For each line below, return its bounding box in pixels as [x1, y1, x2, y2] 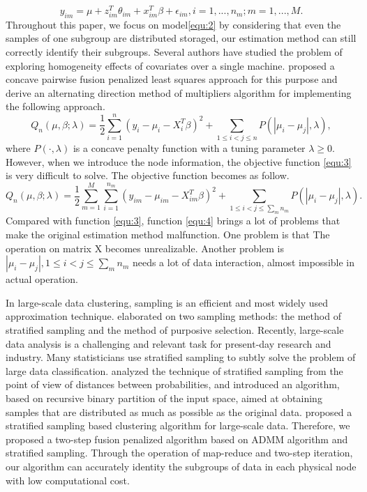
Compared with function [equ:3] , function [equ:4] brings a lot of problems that [6, 213, 340, 228]
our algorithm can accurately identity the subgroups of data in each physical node [6, 459, 357, 473]
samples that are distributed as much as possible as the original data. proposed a [6, 404, 352, 419]
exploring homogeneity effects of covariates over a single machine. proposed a [6, 58, 335, 72]
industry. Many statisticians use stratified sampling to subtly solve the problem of [6, 350, 356, 364]
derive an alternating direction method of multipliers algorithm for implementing [6, 85, 352, 100]
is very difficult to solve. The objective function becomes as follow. [6, 168, 290, 183]
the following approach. [6, 99, 105, 114]
